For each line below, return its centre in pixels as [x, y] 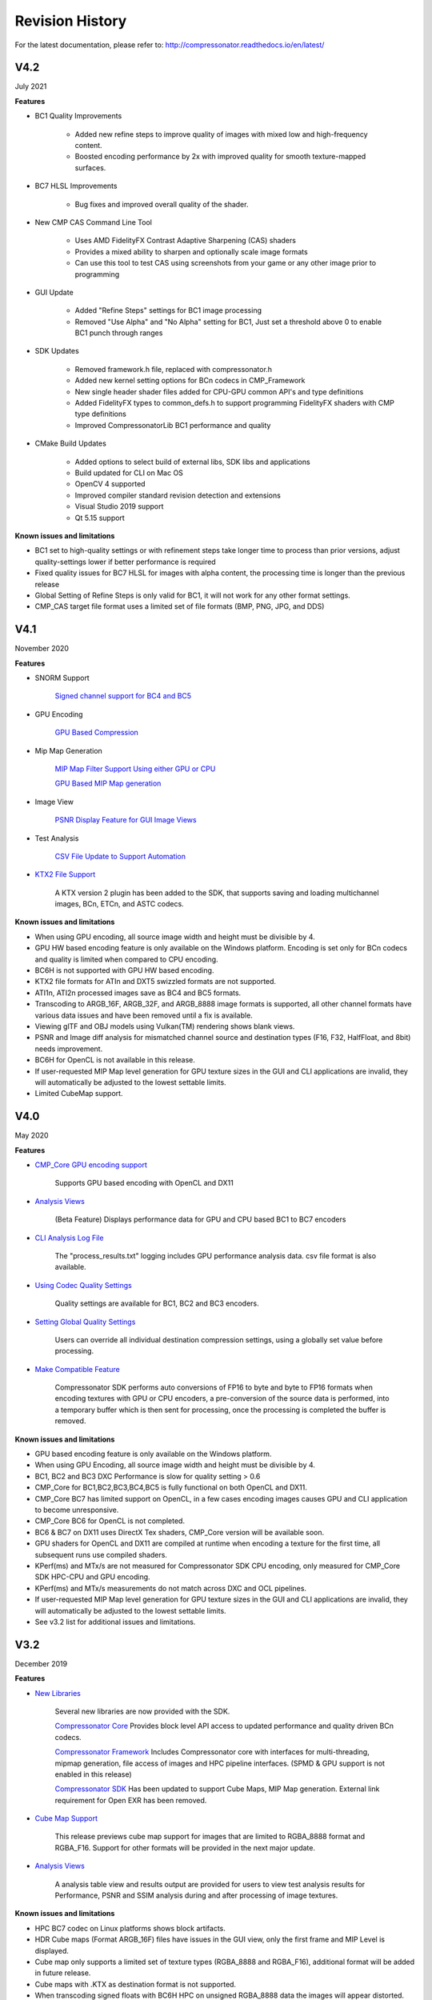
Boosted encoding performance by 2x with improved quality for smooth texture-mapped [220, 157]
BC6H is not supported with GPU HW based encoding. [124, 970]
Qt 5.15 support [100, 518]
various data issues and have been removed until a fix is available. [144, 1015]
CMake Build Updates [71, 443]
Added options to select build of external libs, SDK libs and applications [193, 462]
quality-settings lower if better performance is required [125, 562]
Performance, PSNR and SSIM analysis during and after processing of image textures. [196, 1895]
